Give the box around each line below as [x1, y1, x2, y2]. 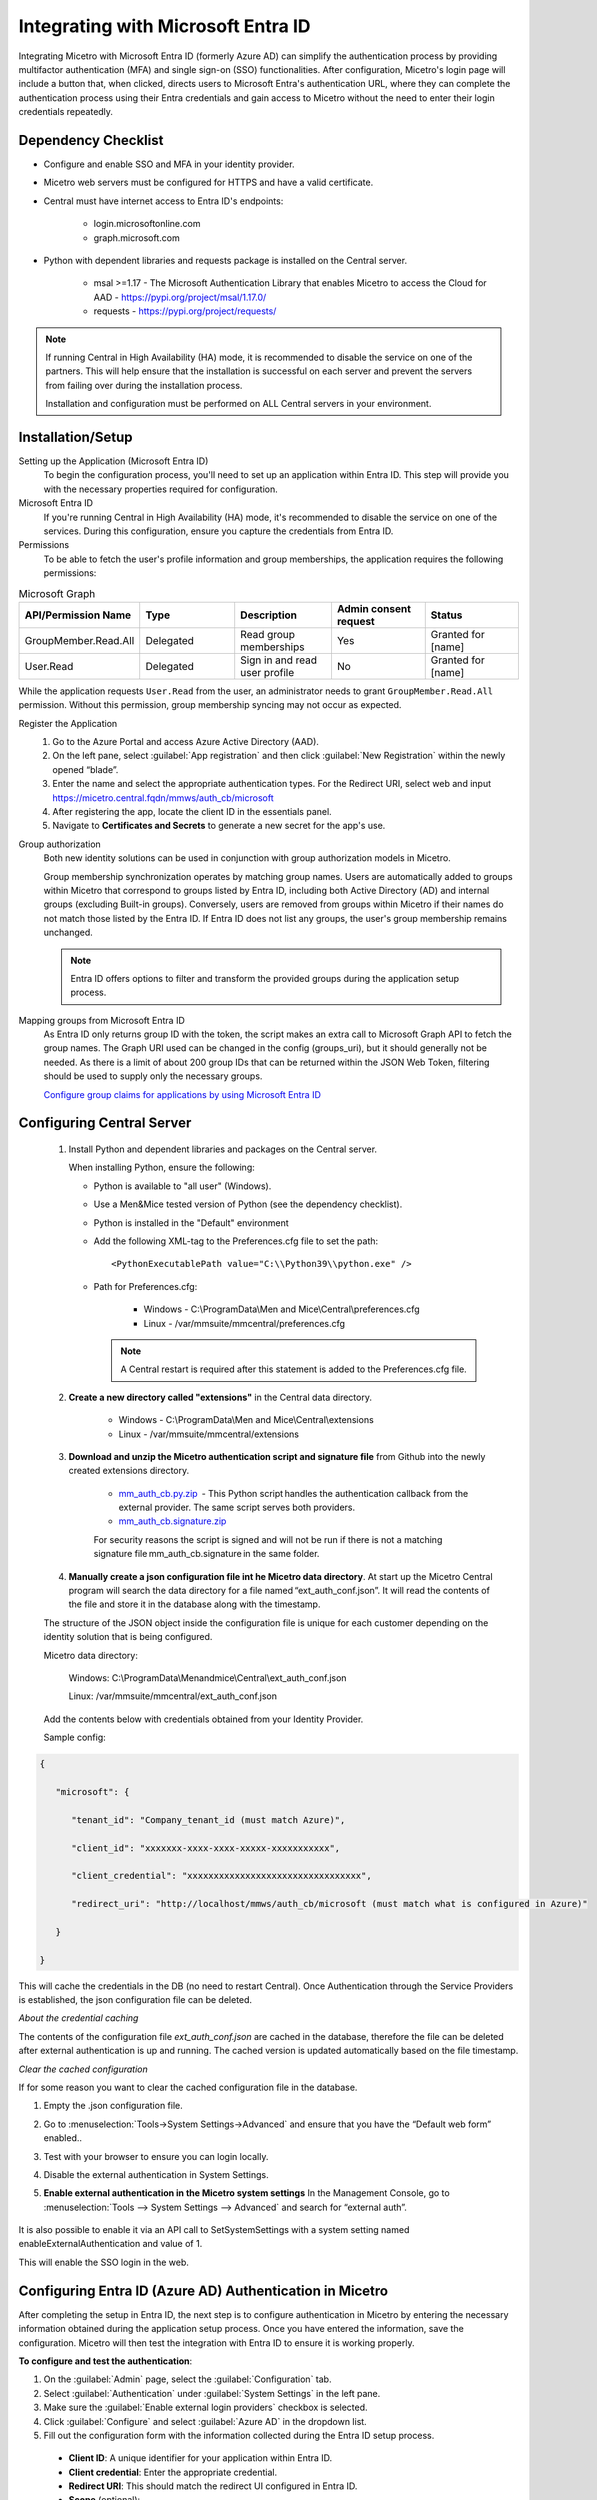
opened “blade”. [52, 763, 119, 775]
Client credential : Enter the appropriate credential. [68, 2466, 278, 2478]
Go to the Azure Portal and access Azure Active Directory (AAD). [52, 736, 320, 748]
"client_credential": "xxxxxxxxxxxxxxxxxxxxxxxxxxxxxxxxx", [71, 1870, 372, 1882]
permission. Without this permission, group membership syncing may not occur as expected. [18, 699, 402, 711]
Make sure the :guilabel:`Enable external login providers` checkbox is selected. [43, 2401, 369, 2414]
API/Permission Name [24, 608, 132, 622]
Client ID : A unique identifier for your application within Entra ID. [68, 2452, 333, 2464]
